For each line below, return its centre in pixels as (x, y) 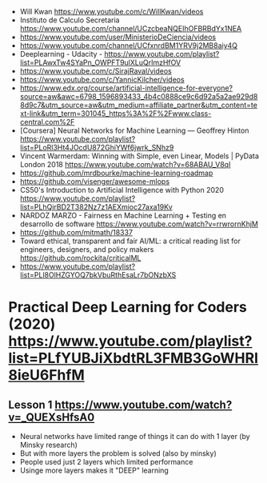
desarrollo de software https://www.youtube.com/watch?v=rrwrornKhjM (139, 224)
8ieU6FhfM (47, 375)
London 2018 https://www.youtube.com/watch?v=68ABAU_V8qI (125, 164)
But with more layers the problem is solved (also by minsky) (118, 453)
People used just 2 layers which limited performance (106, 462)
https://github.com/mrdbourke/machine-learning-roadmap (116, 173)
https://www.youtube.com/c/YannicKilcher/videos (102, 80)
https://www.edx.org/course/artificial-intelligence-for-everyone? (126, 88)
